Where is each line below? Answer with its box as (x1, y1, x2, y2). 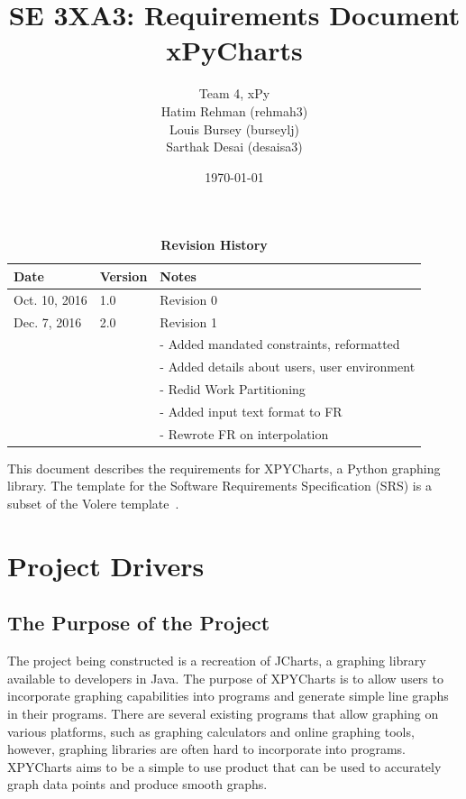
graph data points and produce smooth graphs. (7, 775, 268, 794)
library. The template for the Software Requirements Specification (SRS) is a (7, 476, 432, 495)
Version (99, 266, 148, 285)
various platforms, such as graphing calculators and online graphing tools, (7, 721, 415, 740)
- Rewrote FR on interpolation (160, 424, 329, 443)
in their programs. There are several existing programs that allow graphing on (7, 704, 439, 723)
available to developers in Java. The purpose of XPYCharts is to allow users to (7, 668, 443, 687)
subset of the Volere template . (7, 494, 179, 513)
